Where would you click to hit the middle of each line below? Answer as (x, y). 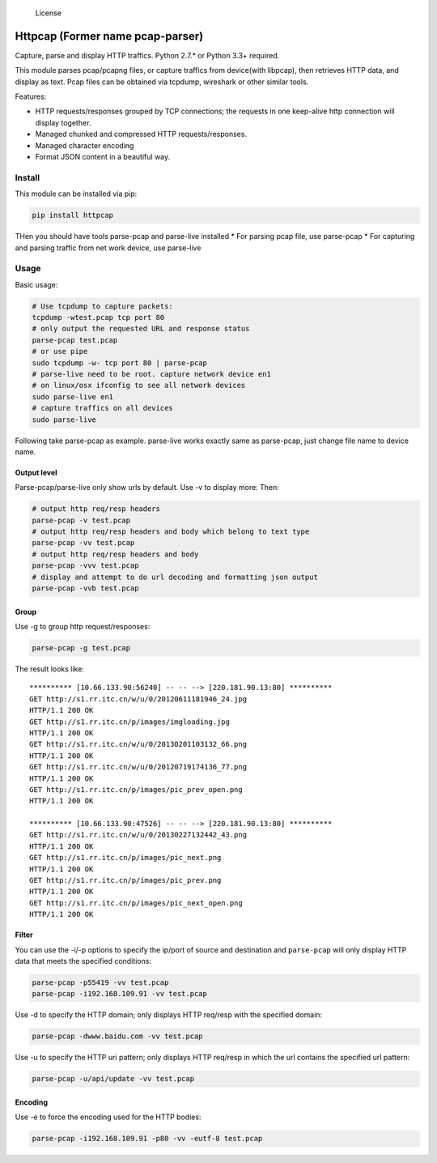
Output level (36, 472)
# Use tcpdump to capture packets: (102, 306)
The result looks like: (49, 669)
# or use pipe (60, 351)
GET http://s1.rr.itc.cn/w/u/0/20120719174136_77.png (138, 767)
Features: (31, 96)
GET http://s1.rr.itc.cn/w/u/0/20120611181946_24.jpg (138, 699)
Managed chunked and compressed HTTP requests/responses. (141, 134)
